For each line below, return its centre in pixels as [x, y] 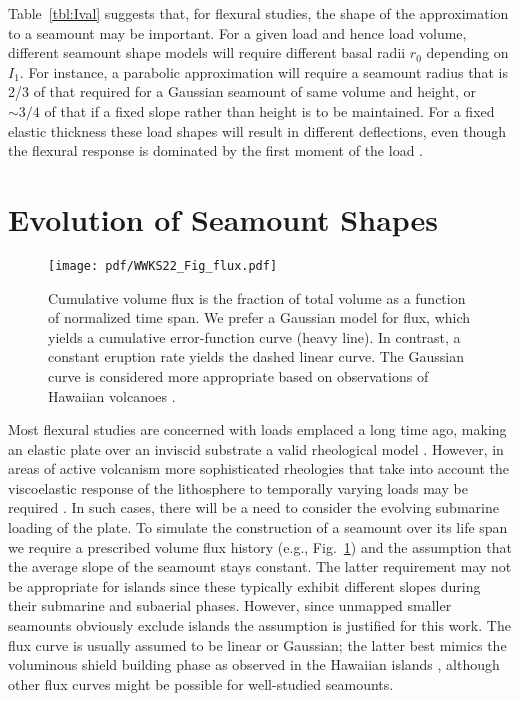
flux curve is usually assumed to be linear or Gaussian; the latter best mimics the [257, 644]
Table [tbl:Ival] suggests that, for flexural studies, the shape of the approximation [258, 13]
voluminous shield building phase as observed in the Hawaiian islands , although [254, 664]
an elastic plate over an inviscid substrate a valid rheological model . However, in [256, 448]
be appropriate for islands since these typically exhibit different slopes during [244, 585]
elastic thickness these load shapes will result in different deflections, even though [257, 130]
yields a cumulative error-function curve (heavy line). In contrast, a [254, 336]
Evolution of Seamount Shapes [223, 218]
